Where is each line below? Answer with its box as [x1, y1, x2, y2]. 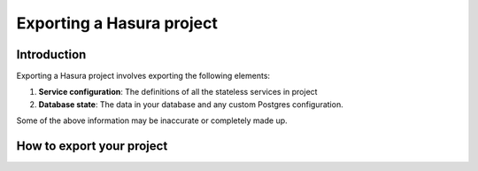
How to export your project [16, 138, 168, 154]
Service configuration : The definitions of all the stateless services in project [38, 87, 318, 97]
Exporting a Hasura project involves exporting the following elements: [16, 71, 270, 82]
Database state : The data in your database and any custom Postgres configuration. [38, 98, 344, 110]
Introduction [16, 47, 87, 62]
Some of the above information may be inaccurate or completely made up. [16, 115, 288, 126]
